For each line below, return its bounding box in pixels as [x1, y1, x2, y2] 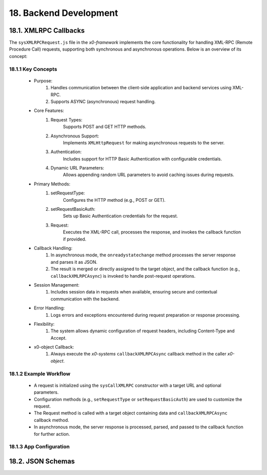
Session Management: [34, 282, 80, 288]
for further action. [34, 431, 70, 437]
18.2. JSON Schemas [9, 457, 75, 466]
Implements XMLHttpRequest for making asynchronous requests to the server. [63, 139, 225, 146]
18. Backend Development [9, 7, 118, 18]
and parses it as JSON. [50, 259, 97, 265]
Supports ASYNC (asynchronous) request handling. [50, 98, 156, 104]
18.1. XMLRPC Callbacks [9, 26, 85, 35]
